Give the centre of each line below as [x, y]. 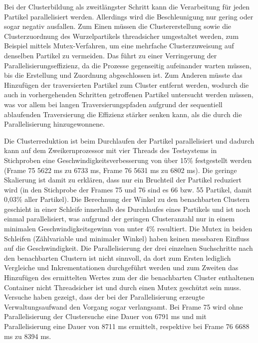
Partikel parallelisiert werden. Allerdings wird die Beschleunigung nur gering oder [129, 16]
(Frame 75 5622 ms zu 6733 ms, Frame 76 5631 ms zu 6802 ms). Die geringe [121, 170]
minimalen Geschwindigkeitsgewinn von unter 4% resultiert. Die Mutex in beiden [128, 229]
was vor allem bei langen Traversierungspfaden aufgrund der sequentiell [113, 104]
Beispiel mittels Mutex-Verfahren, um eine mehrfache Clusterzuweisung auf [119, 46]
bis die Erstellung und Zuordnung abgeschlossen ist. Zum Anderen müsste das [123, 75]
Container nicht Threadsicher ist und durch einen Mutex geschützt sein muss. [123, 287]
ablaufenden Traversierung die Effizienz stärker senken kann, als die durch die [123, 114]
